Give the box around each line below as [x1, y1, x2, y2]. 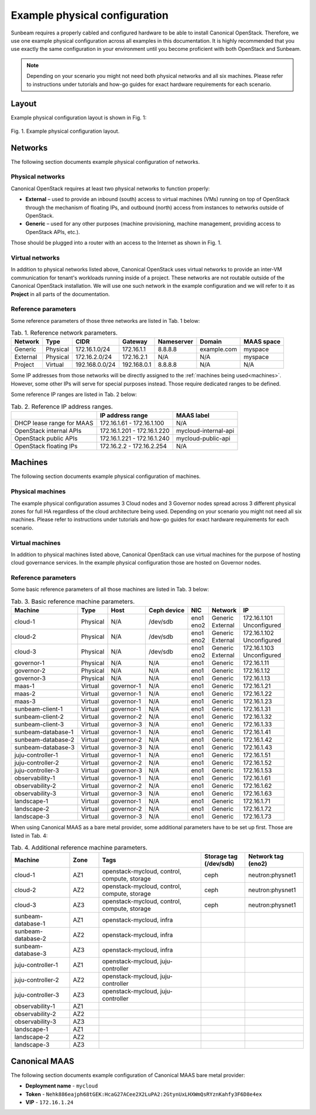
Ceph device [148, 606, 185, 614]
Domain [200, 338, 222, 346]
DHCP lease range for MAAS [14, 419, 94, 427]
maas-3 [14, 697, 36, 706]
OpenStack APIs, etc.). [25, 228, 80, 235]
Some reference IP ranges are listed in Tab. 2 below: [11, 391, 138, 398]
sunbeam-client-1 [14, 705, 63, 713]
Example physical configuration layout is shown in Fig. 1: [11, 114, 147, 121]
